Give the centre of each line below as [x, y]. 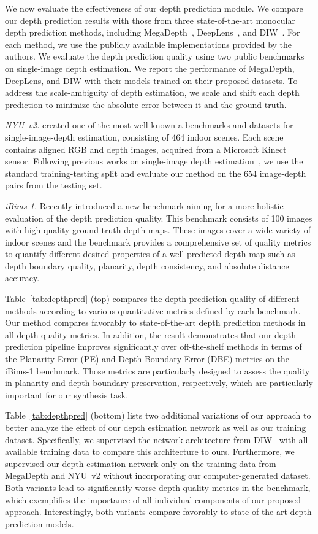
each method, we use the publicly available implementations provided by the [149, 44]
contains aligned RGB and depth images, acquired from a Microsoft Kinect [146, 149]
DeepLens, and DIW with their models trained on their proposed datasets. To [151, 80]
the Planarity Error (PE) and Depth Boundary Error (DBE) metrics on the [147, 359]
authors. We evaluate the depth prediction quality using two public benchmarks [155, 56]
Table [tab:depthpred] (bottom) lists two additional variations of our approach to [158, 415]
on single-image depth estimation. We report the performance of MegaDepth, [150, 68]
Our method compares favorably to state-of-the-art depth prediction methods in [155, 323]
